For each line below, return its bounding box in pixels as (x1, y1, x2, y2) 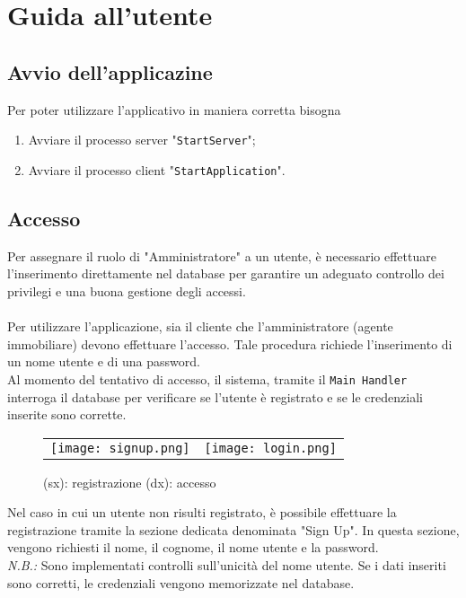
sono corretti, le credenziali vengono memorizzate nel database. (7, 573, 355, 592)
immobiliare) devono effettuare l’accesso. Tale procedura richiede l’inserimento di (7, 334, 453, 353)
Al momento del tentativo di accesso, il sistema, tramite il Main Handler (7, 369, 408, 388)
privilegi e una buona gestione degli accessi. (7, 281, 246, 300)
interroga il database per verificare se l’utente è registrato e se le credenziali (7, 387, 423, 406)
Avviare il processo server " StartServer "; (28, 130, 256, 149)
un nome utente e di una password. (7, 352, 200, 371)
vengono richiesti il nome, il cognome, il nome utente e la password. (7, 538, 379, 557)
